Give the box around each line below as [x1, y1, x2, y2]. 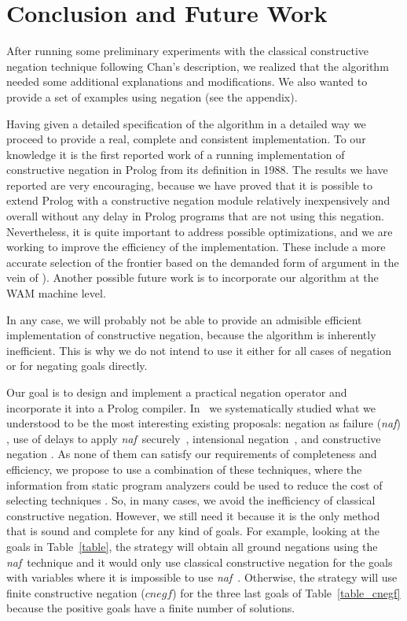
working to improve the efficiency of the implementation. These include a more [6, 238, 386, 255]
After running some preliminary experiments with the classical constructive [6, 43, 369, 59]
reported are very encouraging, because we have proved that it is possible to [6, 176, 373, 193]
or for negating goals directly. [6, 357, 148, 374]
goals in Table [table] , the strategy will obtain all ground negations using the [6, 538, 378, 554]
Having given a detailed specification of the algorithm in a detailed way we [6, 115, 366, 131]
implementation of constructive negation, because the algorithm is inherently [6, 327, 376, 343]
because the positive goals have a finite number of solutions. [6, 600, 295, 616]
